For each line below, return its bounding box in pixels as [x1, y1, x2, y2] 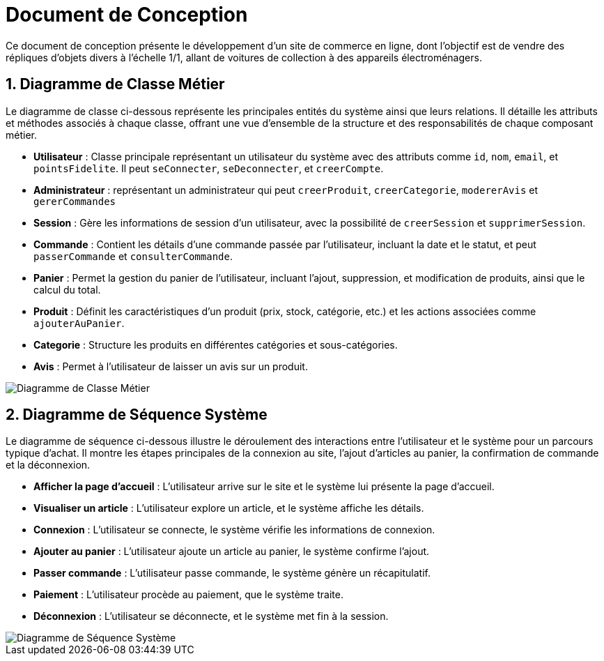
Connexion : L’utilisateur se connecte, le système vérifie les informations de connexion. [33, 524, 435, 536]
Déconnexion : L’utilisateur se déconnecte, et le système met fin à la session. [33, 610, 389, 623]
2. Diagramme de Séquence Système [6, 406, 268, 424]
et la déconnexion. [6, 459, 91, 471]
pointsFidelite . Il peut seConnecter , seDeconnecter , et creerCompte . [33, 162, 384, 174]
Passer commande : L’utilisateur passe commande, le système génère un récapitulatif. [33, 567, 431, 579]
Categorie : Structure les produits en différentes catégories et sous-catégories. [33, 338, 398, 351]
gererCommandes [33, 195, 116, 207]
